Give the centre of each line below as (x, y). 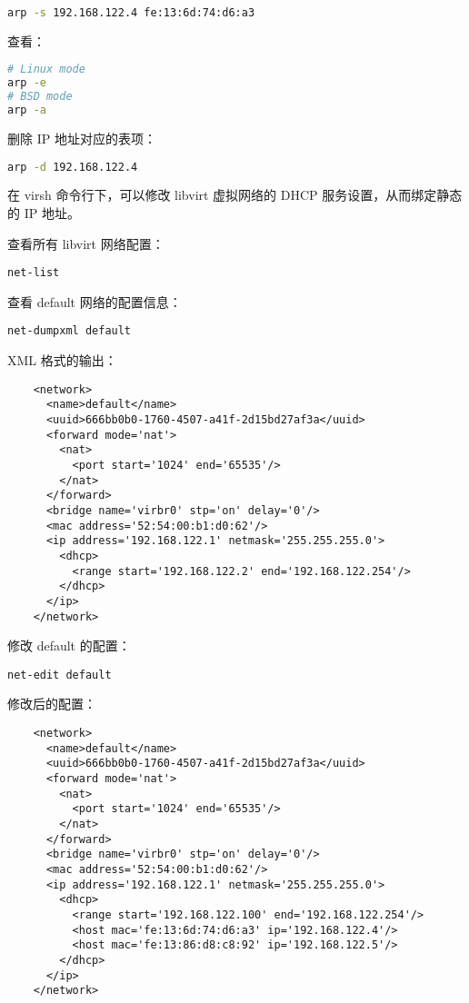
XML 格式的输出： (62, 360)
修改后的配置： (52, 704)
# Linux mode (46, 70)
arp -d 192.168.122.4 (73, 167)
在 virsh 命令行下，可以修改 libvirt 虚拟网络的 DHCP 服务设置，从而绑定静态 (235, 195)
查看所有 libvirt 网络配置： (86, 243)
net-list (34, 273)
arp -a (27, 110)
